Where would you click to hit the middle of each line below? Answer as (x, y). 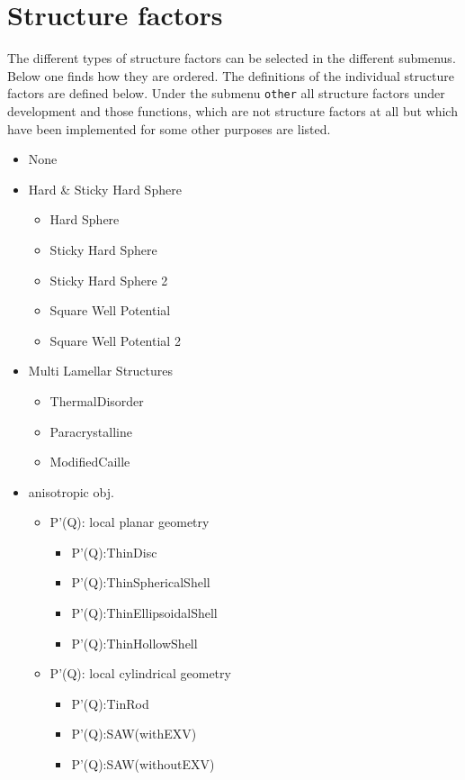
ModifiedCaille (90, 462)
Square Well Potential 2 (115, 340)
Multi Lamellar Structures (101, 371)
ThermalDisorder (97, 400)
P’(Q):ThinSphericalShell (141, 582)
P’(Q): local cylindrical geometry (140, 673)
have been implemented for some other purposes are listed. (169, 128)
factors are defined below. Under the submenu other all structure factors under (226, 93)
